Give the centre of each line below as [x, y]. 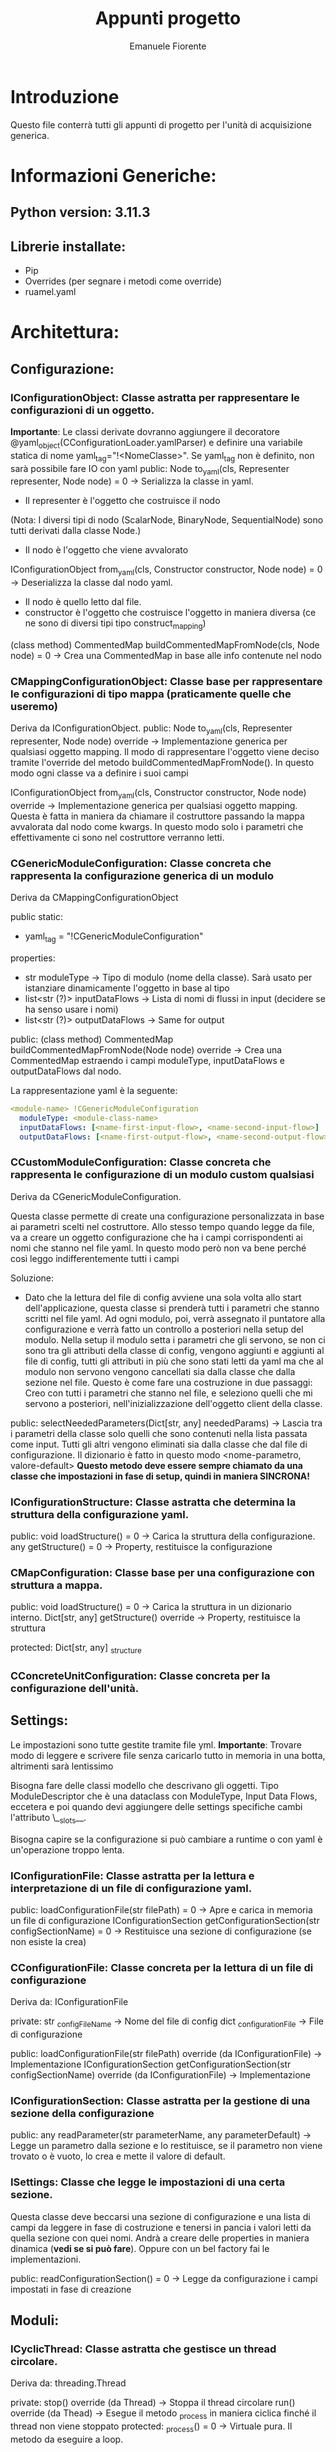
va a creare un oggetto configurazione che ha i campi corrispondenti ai [156, 1237]
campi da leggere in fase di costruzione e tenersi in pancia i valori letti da [161, 2227]
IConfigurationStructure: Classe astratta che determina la [153, 1502]
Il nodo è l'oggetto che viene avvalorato [106, 550]
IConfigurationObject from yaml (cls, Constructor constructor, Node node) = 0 [166, 570]
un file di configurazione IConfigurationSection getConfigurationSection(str [165, 1920]
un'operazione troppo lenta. [67, 1849]
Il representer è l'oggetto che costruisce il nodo [122, 501]
